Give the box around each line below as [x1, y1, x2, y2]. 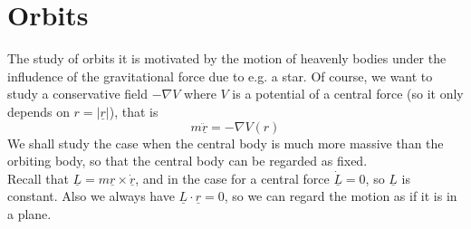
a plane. [7, 204, 52, 223]
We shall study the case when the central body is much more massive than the [7, 133, 444, 152]
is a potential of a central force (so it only [232, 84, 464, 103]
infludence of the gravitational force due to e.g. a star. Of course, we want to [7, 66, 433, 85]
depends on [7, 101, 70, 120]
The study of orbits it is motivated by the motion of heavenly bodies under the [7, 49, 447, 68]
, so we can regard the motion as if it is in [224, 186, 457, 205]
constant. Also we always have [7, 186, 175, 205]
